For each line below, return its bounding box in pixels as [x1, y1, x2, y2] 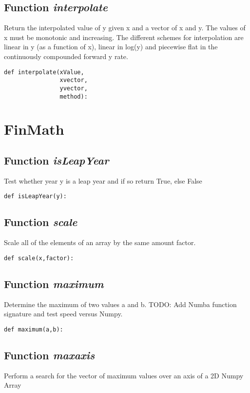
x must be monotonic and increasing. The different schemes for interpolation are [4, 32, 244, 42]
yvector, [59, 84, 88, 92]
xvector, [59, 77, 88, 84]
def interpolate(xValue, [4, 68, 84, 76]
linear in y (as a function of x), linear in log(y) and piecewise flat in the [4, 41, 218, 52]
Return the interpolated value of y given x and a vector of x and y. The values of [4, 22, 246, 33]
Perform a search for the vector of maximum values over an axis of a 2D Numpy [4, 370, 244, 380]
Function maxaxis [4, 347, 95, 362]
